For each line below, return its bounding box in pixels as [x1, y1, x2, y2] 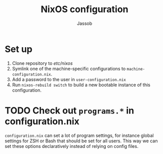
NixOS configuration [40, 4, 129, 15]
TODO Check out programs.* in [5, 105, 135, 116]
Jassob [77, 20, 92, 26]
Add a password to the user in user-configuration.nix [12, 76, 126, 82]
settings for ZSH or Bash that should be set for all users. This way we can [5, 138, 158, 144]
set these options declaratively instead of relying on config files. [5, 143, 139, 149]
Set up [5, 43, 32, 55]
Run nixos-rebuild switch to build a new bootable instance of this [12, 82, 150, 88]
